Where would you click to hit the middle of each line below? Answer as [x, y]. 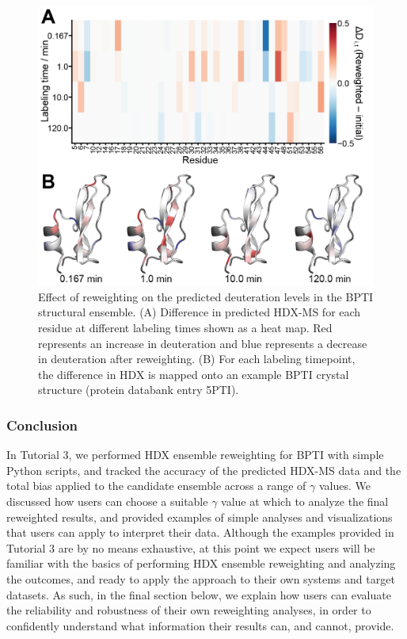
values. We [344, 486]
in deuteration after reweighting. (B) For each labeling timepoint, [197, 359]
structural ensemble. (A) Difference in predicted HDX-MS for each [200, 312]
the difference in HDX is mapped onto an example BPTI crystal [194, 374]
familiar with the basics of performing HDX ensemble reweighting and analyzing [201, 563]
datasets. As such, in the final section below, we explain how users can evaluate [199, 594]
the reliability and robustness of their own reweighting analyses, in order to [189, 610]
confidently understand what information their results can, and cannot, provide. [200, 625]
